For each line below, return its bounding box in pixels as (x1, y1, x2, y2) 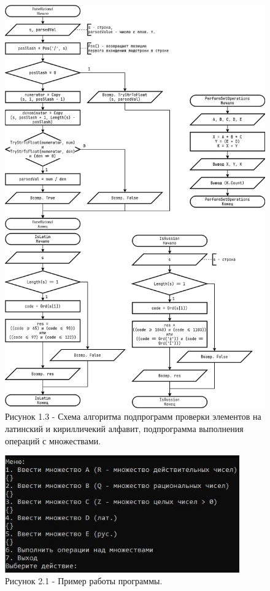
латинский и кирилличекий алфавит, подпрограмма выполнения (5, 422, 244, 435)
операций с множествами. (5, 434, 101, 447)
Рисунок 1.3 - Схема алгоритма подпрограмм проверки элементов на (5, 410, 261, 423)
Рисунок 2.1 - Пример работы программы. (5, 574, 163, 587)
